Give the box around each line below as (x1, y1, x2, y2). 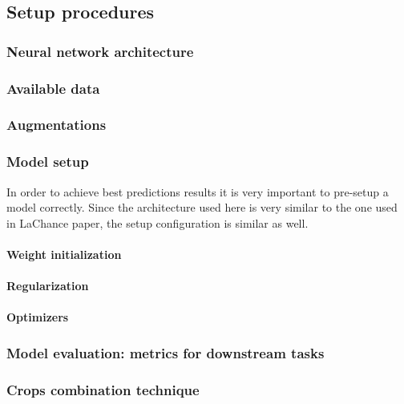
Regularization (6, 277, 89, 294)
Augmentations (6, 115, 107, 135)
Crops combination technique (6, 379, 200, 399)
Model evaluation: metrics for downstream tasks (6, 342, 325, 362)
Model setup (6, 151, 89, 172)
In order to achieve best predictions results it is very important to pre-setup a (6, 183, 389, 200)
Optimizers (6, 309, 69, 325)
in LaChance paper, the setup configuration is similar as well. (6, 214, 309, 231)
